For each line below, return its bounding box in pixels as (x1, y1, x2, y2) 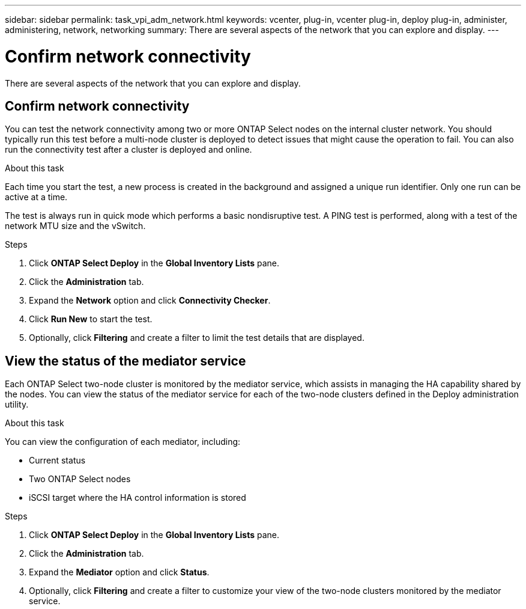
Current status (29, 455, 86, 466)
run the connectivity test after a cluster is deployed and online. (5, 144, 252, 155)
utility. (5, 399, 29, 410)
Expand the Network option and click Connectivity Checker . (29, 295, 271, 306)
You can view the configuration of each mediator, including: (5, 436, 241, 447)
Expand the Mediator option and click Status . (29, 567, 210, 578)
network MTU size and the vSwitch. (5, 221, 146, 231)
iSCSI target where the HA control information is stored (29, 492, 246, 503)
